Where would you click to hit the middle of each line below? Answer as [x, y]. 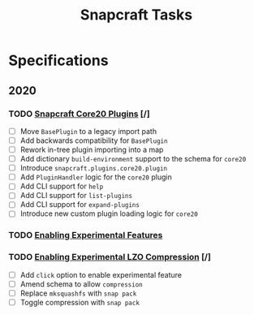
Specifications [58, 60]
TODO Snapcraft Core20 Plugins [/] [79, 114]
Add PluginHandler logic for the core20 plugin [96, 177]
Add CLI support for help [62, 186]
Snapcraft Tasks [136, 15]
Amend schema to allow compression [82, 284]
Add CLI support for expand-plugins [80, 205]
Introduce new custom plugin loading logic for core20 [109, 214]
